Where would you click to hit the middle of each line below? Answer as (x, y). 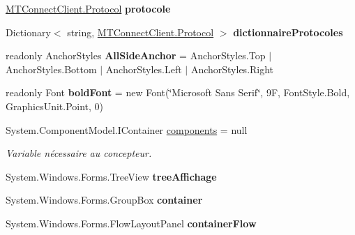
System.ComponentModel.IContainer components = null (127, 129)
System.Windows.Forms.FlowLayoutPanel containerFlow (131, 223)
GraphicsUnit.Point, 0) (55, 106)
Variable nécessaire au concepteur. (79, 153)
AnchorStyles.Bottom (51, 69)
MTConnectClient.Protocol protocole (88, 8)
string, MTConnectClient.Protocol (141, 32)
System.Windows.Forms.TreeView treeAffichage (111, 176)
